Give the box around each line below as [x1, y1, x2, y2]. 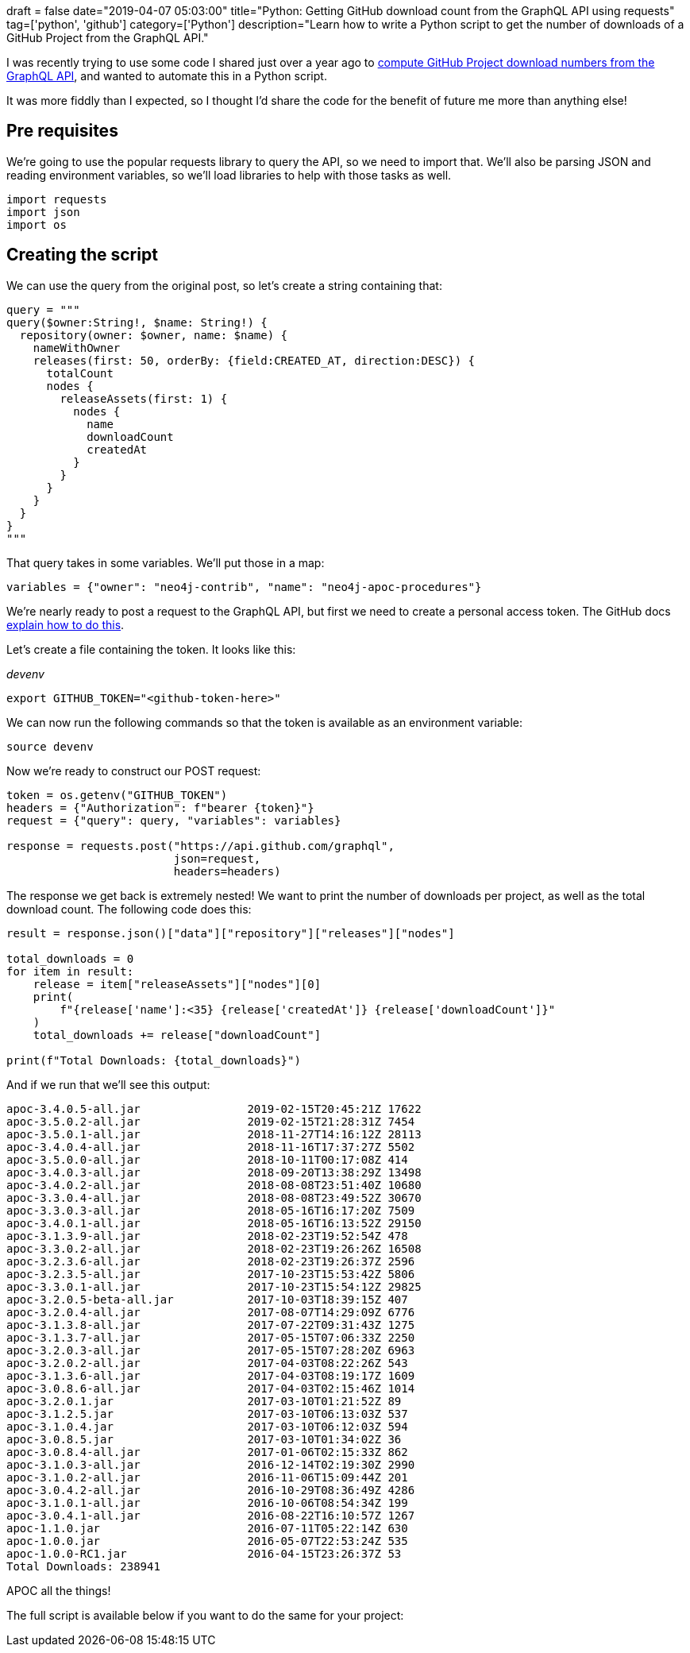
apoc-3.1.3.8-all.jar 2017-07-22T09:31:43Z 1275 [6, 1318, 415, 1331]
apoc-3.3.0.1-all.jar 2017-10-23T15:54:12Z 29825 [6, 1280, 422, 1293]
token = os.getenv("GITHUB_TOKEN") [6, 788, 228, 801]
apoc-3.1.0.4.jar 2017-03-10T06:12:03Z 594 [6, 1419, 408, 1433]
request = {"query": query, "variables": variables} [6, 813, 341, 827]
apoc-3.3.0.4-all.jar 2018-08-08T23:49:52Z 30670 [6, 1191, 422, 1204]
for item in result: [6, 964, 134, 978]
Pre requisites [6, 121, 118, 141]
